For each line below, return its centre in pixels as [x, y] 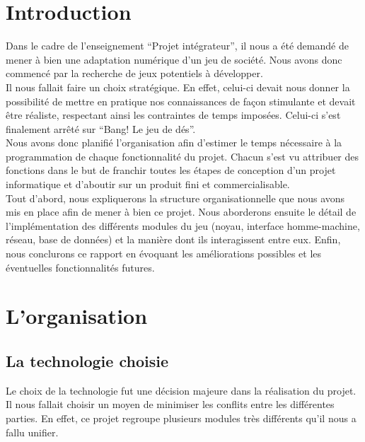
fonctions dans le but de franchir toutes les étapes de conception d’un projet [171, 170]
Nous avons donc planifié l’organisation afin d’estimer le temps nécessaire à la [174, 143]
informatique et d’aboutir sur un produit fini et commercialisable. [148, 184]
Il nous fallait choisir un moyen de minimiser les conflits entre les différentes [170, 404]
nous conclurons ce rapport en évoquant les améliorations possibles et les [164, 254]
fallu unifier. [32, 432]
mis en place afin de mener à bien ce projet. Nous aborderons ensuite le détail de [181, 212]
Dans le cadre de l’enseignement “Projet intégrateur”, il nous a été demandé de [177, 46]
